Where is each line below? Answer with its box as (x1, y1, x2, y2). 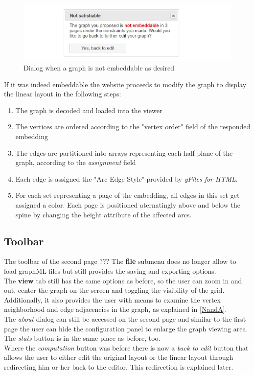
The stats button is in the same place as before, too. (4, 333, 161, 343)
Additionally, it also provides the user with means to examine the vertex (4, 294, 221, 305)
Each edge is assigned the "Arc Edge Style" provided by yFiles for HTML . (15, 173, 238, 184)
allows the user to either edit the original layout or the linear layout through (4, 352, 233, 362)
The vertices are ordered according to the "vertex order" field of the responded (15, 121, 251, 132)
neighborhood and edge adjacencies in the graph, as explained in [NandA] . (4, 304, 227, 314)
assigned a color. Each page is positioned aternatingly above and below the (15, 200, 240, 210)
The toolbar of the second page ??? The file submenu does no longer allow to (4, 256, 236, 266)
